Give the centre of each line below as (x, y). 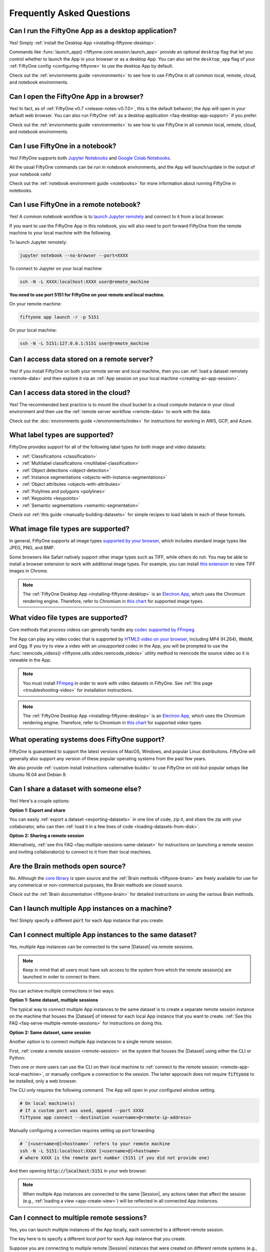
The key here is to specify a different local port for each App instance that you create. (97, 1239)
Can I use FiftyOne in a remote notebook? (75, 205)
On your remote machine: (35, 303)
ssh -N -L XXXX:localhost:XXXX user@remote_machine (84, 281)
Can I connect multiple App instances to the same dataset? (103, 935)
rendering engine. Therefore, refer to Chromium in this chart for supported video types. (112, 723)
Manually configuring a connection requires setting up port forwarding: (82, 1131)
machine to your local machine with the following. (60, 233)
